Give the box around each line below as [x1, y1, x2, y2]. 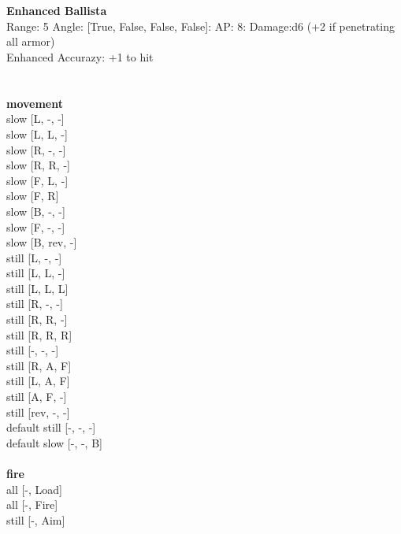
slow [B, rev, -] [6, 234, 77, 250]
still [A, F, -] [6, 388, 67, 405]
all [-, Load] [6, 480, 62, 497]
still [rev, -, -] [6, 403, 70, 420]
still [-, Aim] [6, 511, 65, 528]
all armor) [6, 33, 55, 50]
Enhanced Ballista [6, 2, 107, 19]
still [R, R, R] [6, 326, 72, 343]
